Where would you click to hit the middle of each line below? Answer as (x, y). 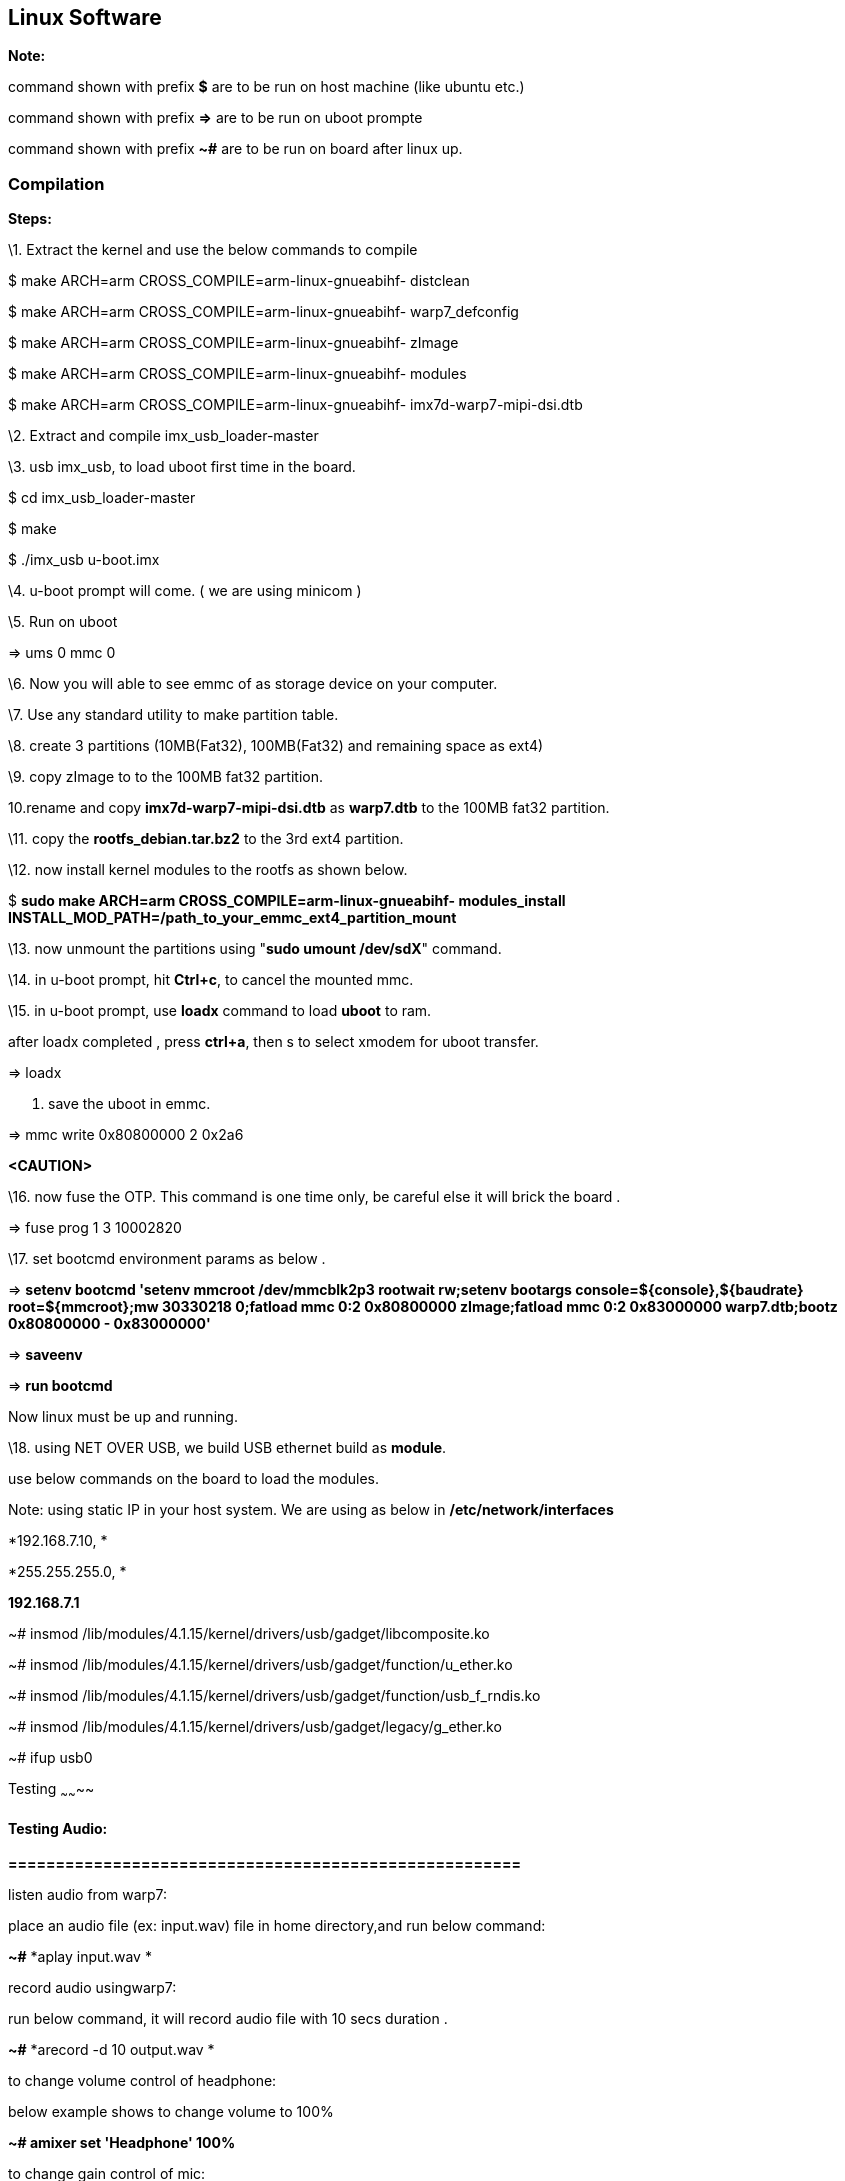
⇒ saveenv (45, 1355)
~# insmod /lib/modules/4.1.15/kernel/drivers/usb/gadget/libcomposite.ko (249, 1634)
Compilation (56, 183)
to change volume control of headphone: (142, 2081)
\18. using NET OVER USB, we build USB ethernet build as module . (227, 1448)
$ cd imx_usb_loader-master (102, 498)
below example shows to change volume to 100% (171, 2112)
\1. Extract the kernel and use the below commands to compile (213, 250)
